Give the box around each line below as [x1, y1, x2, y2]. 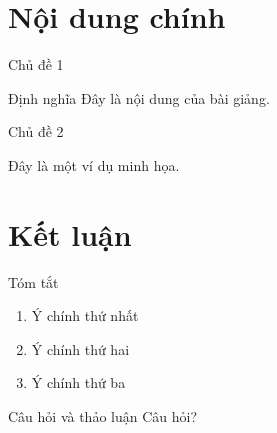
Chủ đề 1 [8, 54, 64, 75]
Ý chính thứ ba [31, 372, 126, 393]
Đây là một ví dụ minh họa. [8, 154, 180, 175]
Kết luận [8, 213, 132, 254]
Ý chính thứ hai [31, 338, 130, 359]
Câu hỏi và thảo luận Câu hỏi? [8, 406, 198, 426]
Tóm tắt [8, 271, 59, 292]
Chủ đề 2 [8, 121, 64, 142]
